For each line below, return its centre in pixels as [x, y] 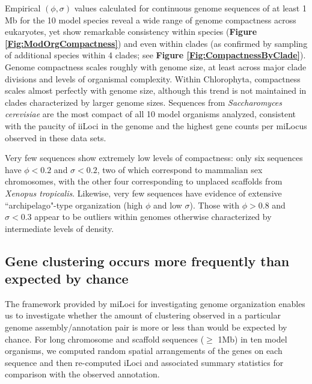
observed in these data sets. [56, 137]
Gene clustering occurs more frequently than [147, 261]
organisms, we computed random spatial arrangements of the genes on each [144, 351]
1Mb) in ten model [252, 339]
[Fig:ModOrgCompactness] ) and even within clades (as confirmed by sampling [156, 43]
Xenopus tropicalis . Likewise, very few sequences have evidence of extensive [143, 193]
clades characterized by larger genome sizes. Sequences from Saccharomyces [144, 102]
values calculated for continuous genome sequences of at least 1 [190, 8]
